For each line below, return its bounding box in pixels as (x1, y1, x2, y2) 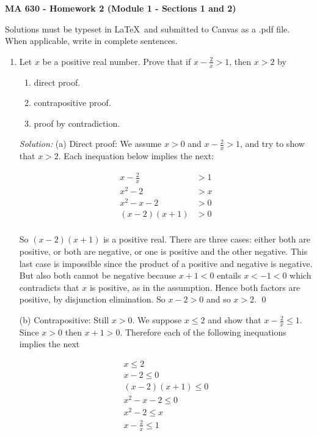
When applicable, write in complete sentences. (5, 34, 178, 47)
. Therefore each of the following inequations (120, 325, 286, 338)
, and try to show (239, 137, 305, 150)
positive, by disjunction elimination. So (19, 293, 166, 306)
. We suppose (132, 314, 182, 326)
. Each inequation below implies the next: (58, 149, 214, 162)
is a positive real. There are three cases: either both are (103, 233, 310, 246)
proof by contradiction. (34, 116, 120, 129)
